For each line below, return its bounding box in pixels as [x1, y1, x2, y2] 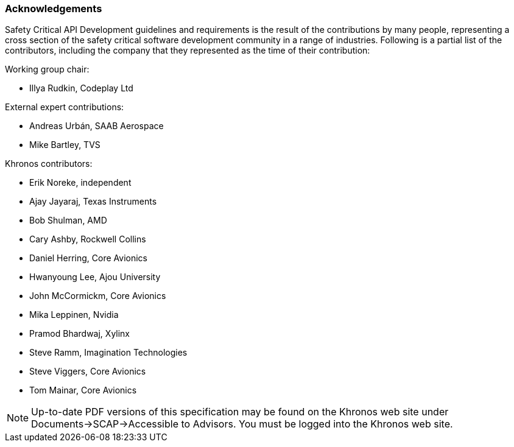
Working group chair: [5, 64, 90, 75]
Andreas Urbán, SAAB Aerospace [29, 121, 164, 132]
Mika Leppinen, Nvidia [29, 309, 119, 320]
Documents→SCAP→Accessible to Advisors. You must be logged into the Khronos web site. [31, 418, 453, 431]
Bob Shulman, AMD [29, 215, 107, 226]
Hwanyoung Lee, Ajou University [29, 272, 161, 283]
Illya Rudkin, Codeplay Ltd [29, 83, 133, 94]
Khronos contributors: [5, 158, 93, 169]
